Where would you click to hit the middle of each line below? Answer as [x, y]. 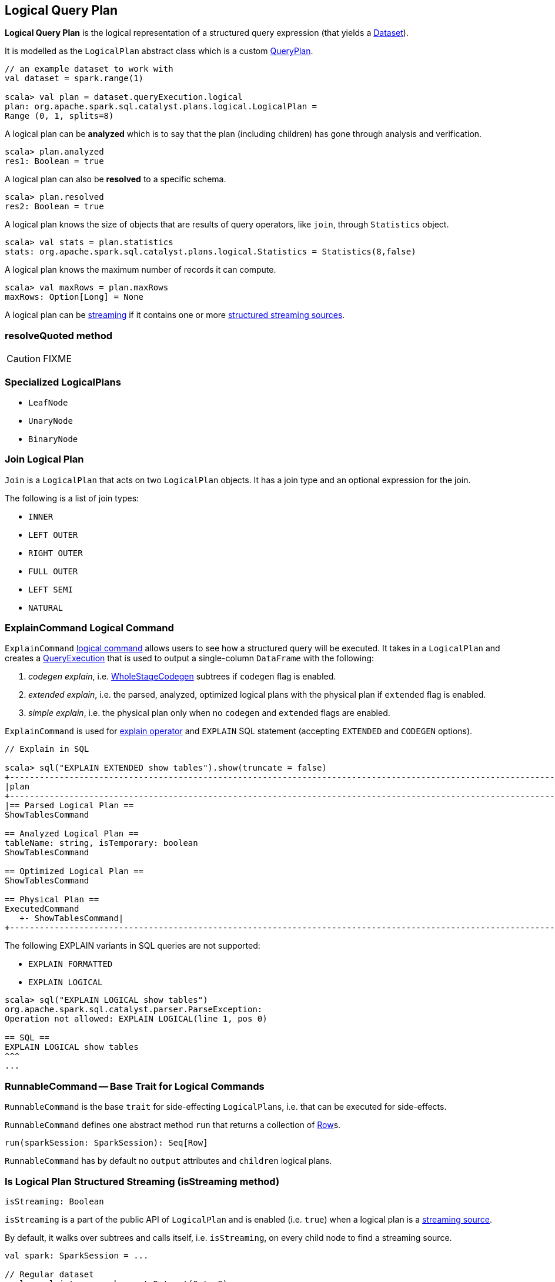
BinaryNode [53, 439]
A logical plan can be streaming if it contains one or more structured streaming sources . [175, 315]
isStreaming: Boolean [54, 1201]
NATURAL [46, 607]
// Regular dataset [49, 1274]
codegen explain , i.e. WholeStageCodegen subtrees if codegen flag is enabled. [182, 677]
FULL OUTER [53, 571]
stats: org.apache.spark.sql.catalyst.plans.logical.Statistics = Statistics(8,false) [210, 252]
